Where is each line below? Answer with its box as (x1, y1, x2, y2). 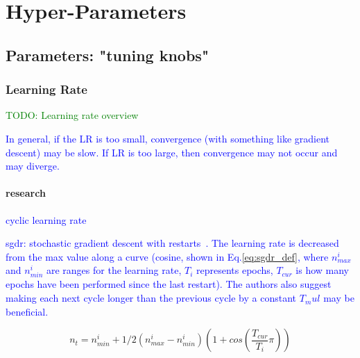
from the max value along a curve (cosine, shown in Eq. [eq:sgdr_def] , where (6, 249, 329, 263)
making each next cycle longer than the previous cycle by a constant (6, 291, 297, 305)
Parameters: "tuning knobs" (6, 44, 209, 65)
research (6, 186, 46, 200)
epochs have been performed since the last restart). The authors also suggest (6, 277, 332, 291)
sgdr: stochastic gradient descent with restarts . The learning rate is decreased (6, 236, 339, 250)
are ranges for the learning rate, (46, 263, 182, 277)
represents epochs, (196, 263, 273, 277)
